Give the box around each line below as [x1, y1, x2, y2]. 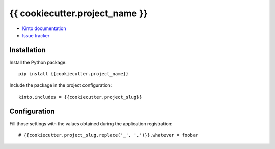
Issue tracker [22, 32, 50, 38]
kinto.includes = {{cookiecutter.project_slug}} [18, 94, 142, 100]
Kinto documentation [22, 25, 66, 32]
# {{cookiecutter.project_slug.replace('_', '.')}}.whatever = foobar [18, 132, 199, 138]
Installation [9, 46, 46, 54]
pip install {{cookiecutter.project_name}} [18, 71, 129, 77]
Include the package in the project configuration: [9, 82, 112, 88]
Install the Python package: [9, 59, 67, 65]
